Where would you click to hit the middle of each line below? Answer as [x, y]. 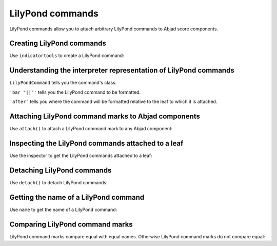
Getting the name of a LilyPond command [77, 197]
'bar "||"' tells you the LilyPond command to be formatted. [75, 92]
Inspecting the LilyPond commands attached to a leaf [96, 143]
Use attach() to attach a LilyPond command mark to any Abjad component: [91, 129]
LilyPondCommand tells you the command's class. [63, 83]
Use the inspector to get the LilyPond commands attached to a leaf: [81, 155]
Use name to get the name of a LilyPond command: [63, 209]
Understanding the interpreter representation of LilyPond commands [122, 70]
